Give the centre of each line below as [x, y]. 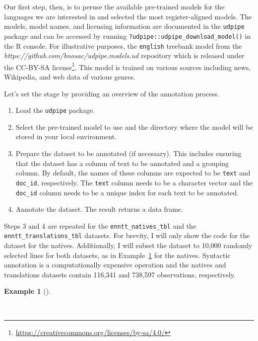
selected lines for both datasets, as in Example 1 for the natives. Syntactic [117, 255]
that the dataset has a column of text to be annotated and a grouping [122, 163]
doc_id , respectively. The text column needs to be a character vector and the [134, 182]
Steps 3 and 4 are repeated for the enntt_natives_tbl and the [100, 225]
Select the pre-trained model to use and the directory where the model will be [134, 127]
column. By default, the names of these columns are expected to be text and [133, 173]
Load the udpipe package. [55, 110]
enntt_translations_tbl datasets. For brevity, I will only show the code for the [127, 235]
